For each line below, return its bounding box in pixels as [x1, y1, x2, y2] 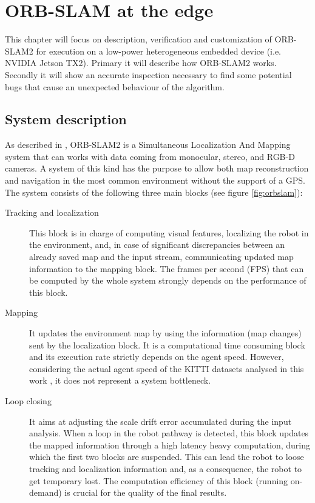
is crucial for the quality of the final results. [64, 486, 227, 499]
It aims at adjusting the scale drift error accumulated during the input [29, 415, 292, 427]
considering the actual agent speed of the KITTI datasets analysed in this [29, 362, 304, 375]
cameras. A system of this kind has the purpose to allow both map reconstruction [5, 162, 309, 175]
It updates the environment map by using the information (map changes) [29, 327, 302, 339]
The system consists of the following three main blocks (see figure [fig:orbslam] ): [5, 185, 303, 198]
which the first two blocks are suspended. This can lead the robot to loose [29, 450, 304, 463]
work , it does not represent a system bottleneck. [29, 374, 211, 387]
